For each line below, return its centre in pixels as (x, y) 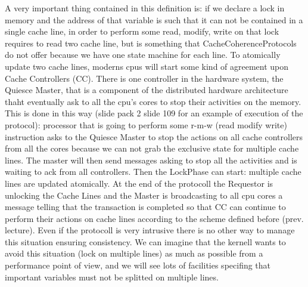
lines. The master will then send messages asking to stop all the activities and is (151, 160)
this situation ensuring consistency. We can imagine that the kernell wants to (145, 241)
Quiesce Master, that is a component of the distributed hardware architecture (147, 90)
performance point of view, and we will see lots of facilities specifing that (138, 265)
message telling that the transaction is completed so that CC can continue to (145, 207)
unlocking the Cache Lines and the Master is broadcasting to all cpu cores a (144, 195)
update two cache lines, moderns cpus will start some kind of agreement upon (147, 66)
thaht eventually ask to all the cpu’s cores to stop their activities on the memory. (153, 101)
